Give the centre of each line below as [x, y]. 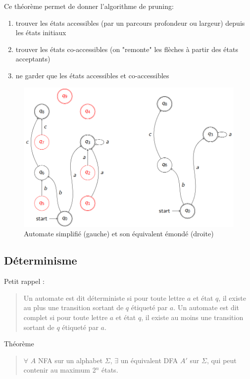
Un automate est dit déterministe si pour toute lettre [104, 298]
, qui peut [222, 360]
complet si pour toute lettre [66, 317]
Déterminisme [41, 260]
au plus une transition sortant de [74, 307]
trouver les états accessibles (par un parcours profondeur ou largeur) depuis [130, 23]
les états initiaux [41, 32]
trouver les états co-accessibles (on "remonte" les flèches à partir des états [127, 49]
